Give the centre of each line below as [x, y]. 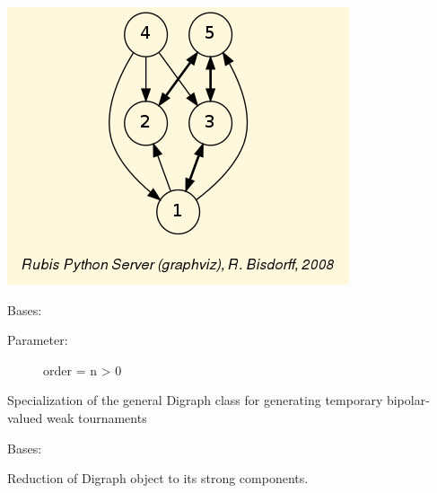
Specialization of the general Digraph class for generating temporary [195, 400]
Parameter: [38, 340]
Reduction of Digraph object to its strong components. [158, 478]
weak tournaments [96, 417]
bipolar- [408, 400]
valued [25, 417]
